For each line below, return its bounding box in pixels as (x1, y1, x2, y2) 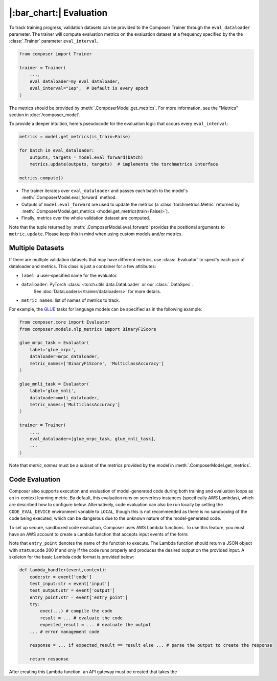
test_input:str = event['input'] (29, 581, 110, 586)
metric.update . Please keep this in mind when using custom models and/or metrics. (9, 231, 183, 237)
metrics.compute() (19, 175, 64, 181)
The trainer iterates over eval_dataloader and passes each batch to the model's (21, 188, 188, 194)
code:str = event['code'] (29, 574, 92, 580)
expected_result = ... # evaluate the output (40, 622, 151, 628)
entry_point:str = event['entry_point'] (29, 594, 128, 600)
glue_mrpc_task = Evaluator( (19, 340, 90, 345)
